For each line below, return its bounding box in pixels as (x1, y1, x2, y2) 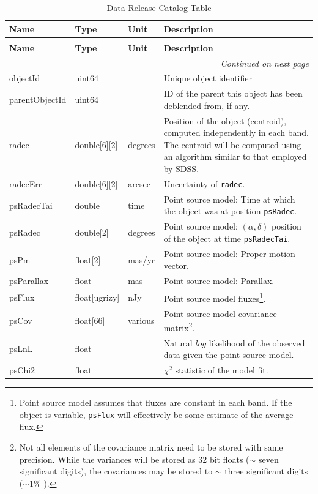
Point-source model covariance (163, 307, 277, 320)
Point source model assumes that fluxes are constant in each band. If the (19, 396, 292, 409)
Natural (163, 336, 193, 349)
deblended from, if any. (163, 99, 250, 111)
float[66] (75, 314, 105, 327)
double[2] (75, 226, 109, 239)
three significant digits (224, 465, 308, 477)
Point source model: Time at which (163, 192, 295, 205)
